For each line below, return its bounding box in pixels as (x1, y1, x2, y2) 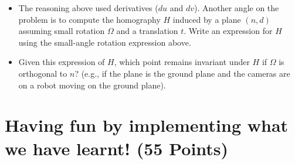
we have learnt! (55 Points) (5, 136, 229, 160)
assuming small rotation (18, 25, 105, 37)
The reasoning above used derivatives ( (18, 2, 158, 13)
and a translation (116, 25, 178, 37)
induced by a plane (172, 13, 241, 25)
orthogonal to (18, 67, 67, 79)
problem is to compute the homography (18, 13, 161, 25)
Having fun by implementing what (5, 113, 289, 137)
